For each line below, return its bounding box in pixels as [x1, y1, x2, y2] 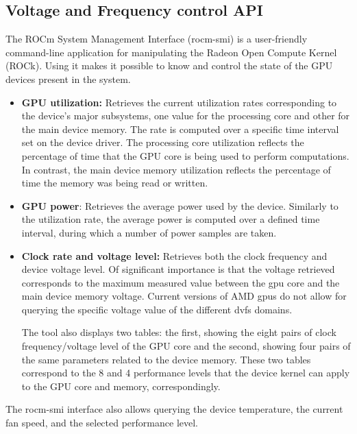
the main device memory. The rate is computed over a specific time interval [21, 121, 339, 136]
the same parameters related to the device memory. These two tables [21, 352, 311, 366]
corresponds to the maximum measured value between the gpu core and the [21, 275, 340, 289]
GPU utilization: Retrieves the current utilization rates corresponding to [21, 95, 337, 109]
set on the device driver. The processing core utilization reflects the [21, 135, 304, 149]
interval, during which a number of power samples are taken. [21, 225, 277, 239]
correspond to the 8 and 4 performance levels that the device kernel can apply [21, 365, 350, 380]
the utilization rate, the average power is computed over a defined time [21, 212, 320, 226]
